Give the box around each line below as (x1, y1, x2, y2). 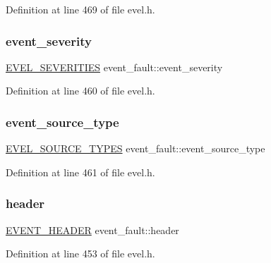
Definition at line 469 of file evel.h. (6, 2, 155, 16)
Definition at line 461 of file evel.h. (6, 164, 155, 179)
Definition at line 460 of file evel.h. (6, 83, 155, 98)
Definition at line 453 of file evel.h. (6, 246, 155, 261)
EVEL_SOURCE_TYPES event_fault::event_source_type (6, 141, 265, 156)
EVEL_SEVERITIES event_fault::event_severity (6, 59, 223, 74)
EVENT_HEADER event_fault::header (6, 222, 179, 237)
